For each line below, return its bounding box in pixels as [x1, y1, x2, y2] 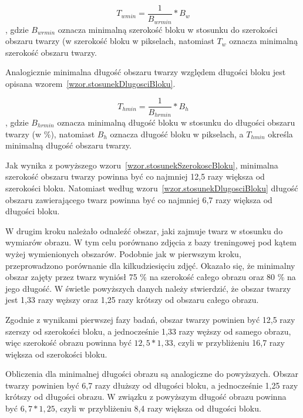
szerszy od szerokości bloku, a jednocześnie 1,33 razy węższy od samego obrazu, [5, 325, 291, 337]
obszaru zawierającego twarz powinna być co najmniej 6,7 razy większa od [5, 193, 272, 205]
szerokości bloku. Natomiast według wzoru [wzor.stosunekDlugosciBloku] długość [5, 181, 298, 194]
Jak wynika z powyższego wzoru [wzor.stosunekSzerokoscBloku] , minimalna [5, 159, 278, 171]
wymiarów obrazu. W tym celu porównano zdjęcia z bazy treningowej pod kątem [5, 236, 297, 248]
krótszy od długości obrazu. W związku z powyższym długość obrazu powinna [5, 390, 287, 403]
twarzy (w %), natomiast [5, 127, 95, 140]
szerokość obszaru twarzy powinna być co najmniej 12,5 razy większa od [5, 170, 265, 183]
